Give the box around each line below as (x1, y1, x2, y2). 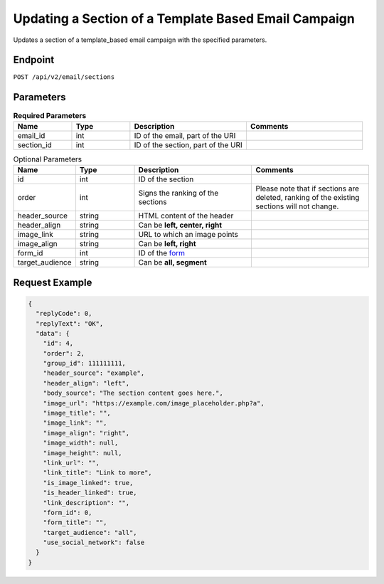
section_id (17, 139, 53, 149)
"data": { (36, 329, 70, 337)
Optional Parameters (13, 154, 82, 164)
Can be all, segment (138, 258, 207, 267)
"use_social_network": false (43, 538, 145, 547)
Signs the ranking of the (138, 189, 219, 198)
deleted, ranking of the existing (255, 193, 360, 203)
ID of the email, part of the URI (134, 130, 236, 140)
